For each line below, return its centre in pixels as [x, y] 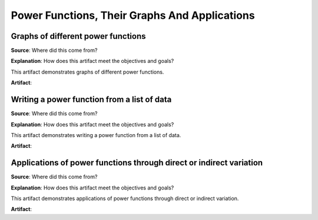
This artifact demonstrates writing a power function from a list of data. [96, 135]
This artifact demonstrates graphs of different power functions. [87, 72]
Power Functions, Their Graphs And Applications [133, 15]
